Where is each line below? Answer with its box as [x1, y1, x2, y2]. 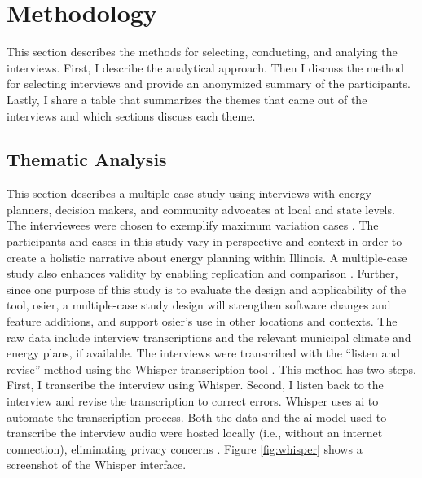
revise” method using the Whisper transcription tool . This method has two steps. [7, 360, 416, 377]
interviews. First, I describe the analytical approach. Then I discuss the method [7, 59, 405, 76]
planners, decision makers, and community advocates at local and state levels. [7, 200, 395, 217]
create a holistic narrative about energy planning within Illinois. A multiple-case [7, 248, 407, 265]
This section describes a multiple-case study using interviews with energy [7, 185, 371, 202]
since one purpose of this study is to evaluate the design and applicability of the [7, 280, 407, 297]
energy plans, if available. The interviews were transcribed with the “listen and [7, 344, 401, 362]
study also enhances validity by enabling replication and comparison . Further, [7, 265, 398, 282]
